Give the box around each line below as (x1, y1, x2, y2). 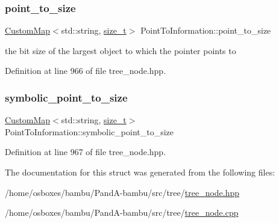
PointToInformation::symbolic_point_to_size (5, 125, 174, 138)
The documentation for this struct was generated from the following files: (5, 166, 275, 178)
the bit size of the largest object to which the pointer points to (5, 44, 236, 57)
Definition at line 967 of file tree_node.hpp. (5, 145, 166, 158)
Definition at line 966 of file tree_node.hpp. (5, 64, 166, 77)
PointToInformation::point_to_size (140, 24, 271, 37)
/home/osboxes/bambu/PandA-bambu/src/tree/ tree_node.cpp (5, 206, 239, 219)
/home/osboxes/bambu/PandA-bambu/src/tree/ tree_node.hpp (5, 186, 240, 198)
